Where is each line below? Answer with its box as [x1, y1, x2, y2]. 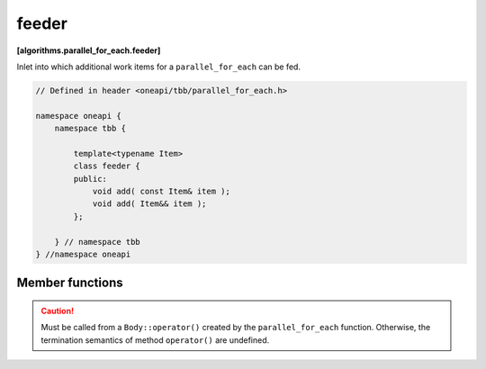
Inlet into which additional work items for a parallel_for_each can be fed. [16, 61, 301, 72]
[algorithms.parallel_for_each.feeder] [16, 45, 161, 56]
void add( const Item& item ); [92, 186, 231, 197]
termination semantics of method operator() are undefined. [40, 334, 270, 346]
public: [73, 174, 108, 184]
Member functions [16, 275, 123, 291]
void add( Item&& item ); [92, 199, 207, 209]
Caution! [40, 306, 75, 316]
